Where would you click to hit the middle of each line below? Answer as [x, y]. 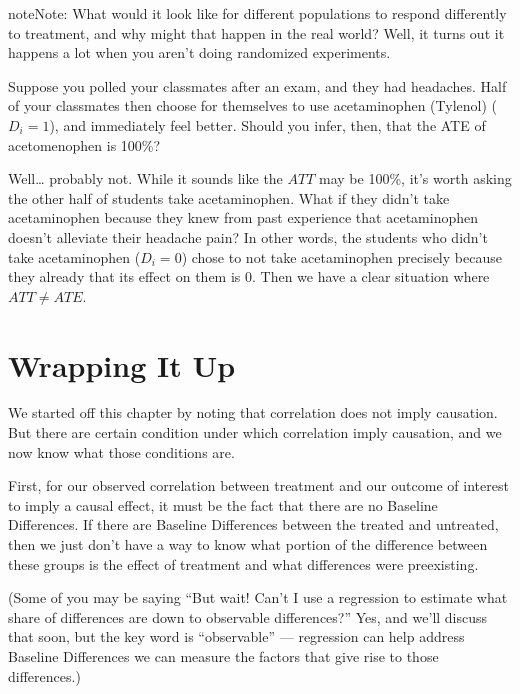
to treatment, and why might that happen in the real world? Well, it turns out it [256, 32]
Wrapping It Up [122, 364]
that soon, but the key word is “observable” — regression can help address [236, 636]
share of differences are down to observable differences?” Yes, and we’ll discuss [248, 616]
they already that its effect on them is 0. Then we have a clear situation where [249, 276]
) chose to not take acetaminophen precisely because [341, 256]
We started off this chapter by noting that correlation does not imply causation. [253, 412]
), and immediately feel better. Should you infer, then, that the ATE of [267, 124]
